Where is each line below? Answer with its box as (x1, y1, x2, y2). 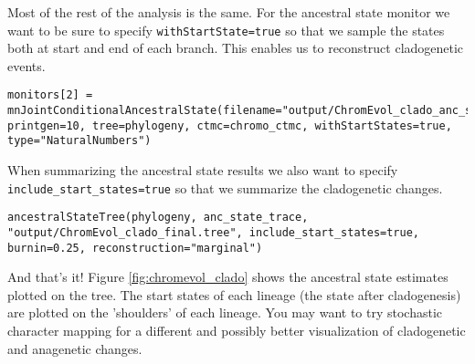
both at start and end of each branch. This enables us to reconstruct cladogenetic (7, 38, 464, 57)
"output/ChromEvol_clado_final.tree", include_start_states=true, (7, 225, 420, 239)
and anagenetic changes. (7, 338, 142, 358)
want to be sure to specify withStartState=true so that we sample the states (7, 20, 445, 39)
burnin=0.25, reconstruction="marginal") (7, 241, 263, 255)
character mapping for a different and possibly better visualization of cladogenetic (7, 321, 466, 340)
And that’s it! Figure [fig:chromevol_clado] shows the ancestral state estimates (7, 267, 449, 286)
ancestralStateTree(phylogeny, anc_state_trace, (7, 211, 309, 224)
